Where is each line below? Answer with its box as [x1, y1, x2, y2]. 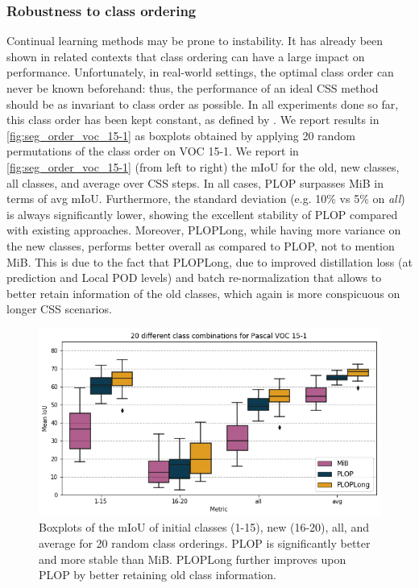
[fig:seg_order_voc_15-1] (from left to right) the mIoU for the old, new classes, [6, 158, 400, 175]
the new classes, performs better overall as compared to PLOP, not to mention [6, 237, 395, 254]
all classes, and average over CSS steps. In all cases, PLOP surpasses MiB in [6, 174, 384, 191]
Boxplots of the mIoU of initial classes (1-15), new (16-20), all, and [39, 519, 369, 536]
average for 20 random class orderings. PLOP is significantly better [39, 535, 371, 552]
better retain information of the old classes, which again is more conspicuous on [6, 284, 400, 301]
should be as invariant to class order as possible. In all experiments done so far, [6, 95, 399, 112]
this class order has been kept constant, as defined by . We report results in [6, 111, 380, 128]
